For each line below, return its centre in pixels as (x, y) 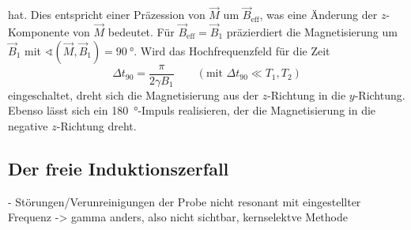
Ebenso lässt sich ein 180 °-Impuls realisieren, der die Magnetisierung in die (192, 110)
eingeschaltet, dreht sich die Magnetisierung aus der (133, 94)
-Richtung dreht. (96, 125)
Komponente (39, 32)
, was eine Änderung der (319, 15)
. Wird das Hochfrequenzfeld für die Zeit (232, 50)
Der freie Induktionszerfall (119, 168)
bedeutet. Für (141, 32)
